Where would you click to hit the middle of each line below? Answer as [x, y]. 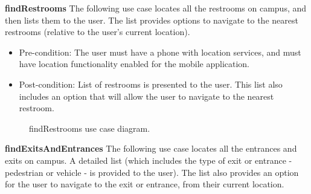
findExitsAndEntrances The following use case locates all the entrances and [151, 148]
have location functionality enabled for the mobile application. [134, 64]
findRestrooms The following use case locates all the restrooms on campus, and [156, 8]
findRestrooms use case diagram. [90, 128]
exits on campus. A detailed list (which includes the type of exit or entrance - [149, 160]
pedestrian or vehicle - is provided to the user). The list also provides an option [152, 172]
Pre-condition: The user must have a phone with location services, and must [160, 52]
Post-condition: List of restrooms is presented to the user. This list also [151, 84]
